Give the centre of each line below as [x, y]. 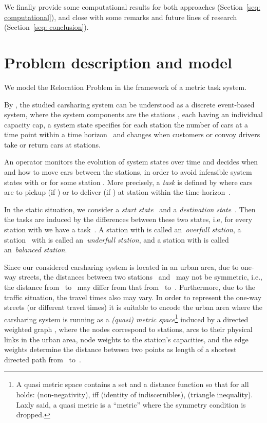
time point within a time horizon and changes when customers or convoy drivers [132, 134]
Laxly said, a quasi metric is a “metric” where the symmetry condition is [131, 404]
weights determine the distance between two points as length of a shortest [120, 349]
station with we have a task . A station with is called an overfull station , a [123, 229]
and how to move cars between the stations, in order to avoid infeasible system [128, 172]
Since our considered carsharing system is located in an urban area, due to [121, 266]
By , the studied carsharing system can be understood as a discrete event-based [129, 104]
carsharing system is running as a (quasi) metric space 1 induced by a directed [126, 318]
